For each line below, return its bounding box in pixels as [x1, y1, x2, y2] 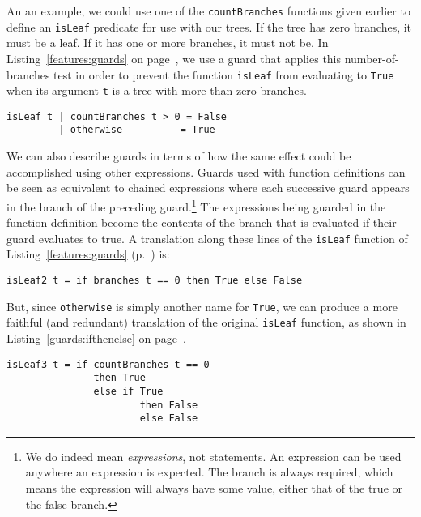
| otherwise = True [58, 124, 215, 136]
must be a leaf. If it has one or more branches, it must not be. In [6, 34, 329, 51]
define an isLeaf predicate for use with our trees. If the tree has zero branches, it [6, 18, 412, 35]
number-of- [344, 49, 399, 66]
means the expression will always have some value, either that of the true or [25, 480, 403, 497]
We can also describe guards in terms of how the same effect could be [6, 147, 351, 164]
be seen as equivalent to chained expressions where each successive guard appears [6, 179, 410, 196]
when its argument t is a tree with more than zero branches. [6, 82, 307, 99]
